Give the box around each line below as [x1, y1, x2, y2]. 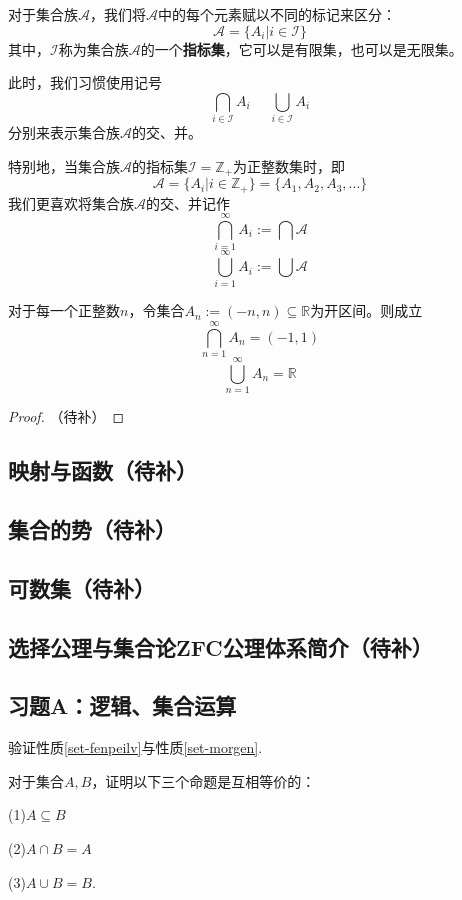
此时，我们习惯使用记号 [8, 72, 162, 93]
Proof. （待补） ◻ [8, 406, 125, 427]
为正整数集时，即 [233, 155, 346, 176]
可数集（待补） [8, 572, 155, 603]
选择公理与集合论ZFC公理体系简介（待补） [8, 631, 433, 662]
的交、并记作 [146, 192, 230, 213]
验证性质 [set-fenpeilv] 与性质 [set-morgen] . [8, 737, 263, 758]
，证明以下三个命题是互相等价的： [91, 770, 316, 791]
